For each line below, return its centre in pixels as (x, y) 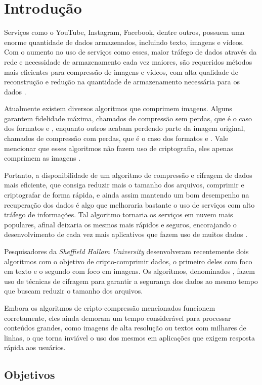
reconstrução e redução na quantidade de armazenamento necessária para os (122, 82)
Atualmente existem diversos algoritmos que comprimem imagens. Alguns (118, 108)
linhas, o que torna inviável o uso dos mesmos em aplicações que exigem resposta (130, 337)
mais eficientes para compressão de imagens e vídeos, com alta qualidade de (121, 71)
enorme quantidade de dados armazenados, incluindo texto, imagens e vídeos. (124, 42)
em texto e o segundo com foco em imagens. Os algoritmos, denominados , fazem (129, 271)
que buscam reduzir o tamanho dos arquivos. (74, 291)
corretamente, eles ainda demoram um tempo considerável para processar (118, 318)
